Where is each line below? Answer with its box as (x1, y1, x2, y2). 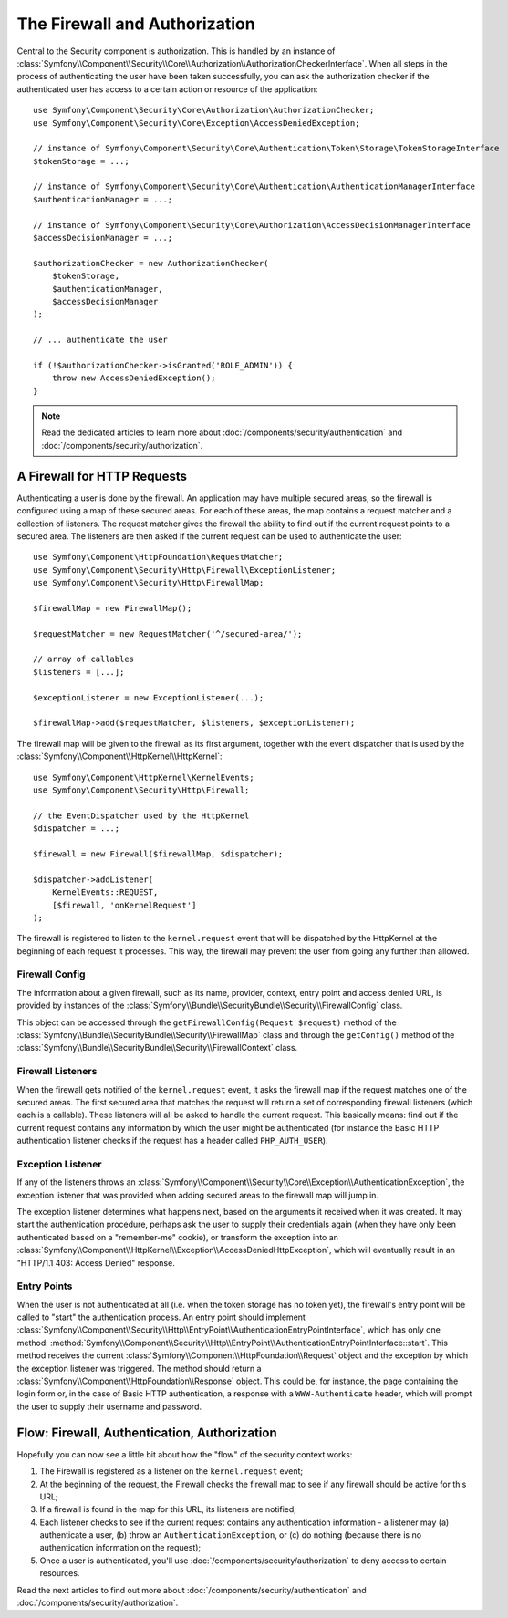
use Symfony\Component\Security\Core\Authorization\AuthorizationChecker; (33, 105, 375, 116)
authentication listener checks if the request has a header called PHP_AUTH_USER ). (16, 1136, 328, 1146)
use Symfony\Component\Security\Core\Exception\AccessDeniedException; (33, 118, 360, 128)
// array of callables (33, 654, 135, 665)
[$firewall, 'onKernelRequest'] (51, 899, 197, 910)
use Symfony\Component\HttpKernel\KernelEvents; (33, 772, 254, 783)
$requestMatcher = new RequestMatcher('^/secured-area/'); (33, 628, 303, 638)
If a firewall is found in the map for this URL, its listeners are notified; (39, 1504, 296, 1515)
